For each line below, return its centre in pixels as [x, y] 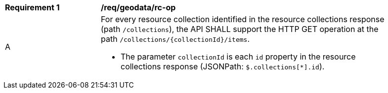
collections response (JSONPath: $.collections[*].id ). [223, 66]
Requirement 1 [32, 7]
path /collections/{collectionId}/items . [175, 39]
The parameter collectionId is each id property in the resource [238, 57]
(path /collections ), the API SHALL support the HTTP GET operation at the [240, 29]
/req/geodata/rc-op [138, 7]
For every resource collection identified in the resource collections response [243, 19]
